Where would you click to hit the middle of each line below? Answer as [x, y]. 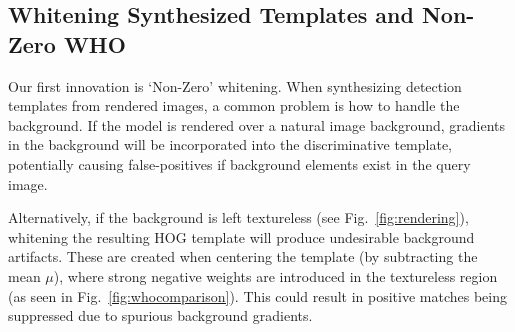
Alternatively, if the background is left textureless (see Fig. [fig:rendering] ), [238, 217]
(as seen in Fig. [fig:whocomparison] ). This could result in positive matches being [258, 295]
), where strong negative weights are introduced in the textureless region [275, 275]
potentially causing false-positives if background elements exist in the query [239, 163]
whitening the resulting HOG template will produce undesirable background [241, 236]
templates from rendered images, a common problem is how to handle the [234, 105]
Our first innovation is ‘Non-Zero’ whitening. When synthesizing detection [235, 85]
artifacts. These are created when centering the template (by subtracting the [243, 256]
